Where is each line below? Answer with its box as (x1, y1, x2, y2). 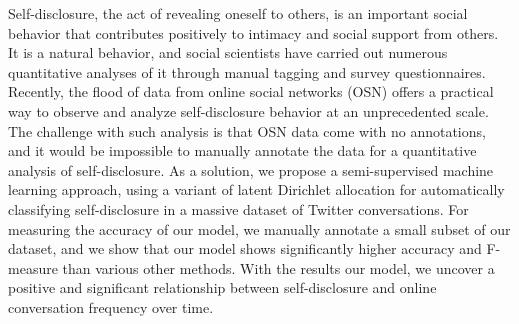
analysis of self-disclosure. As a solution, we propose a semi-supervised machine (8, 159, 494, 180)
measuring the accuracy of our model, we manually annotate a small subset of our (8, 218, 511, 239)
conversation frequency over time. (8, 296, 214, 317)
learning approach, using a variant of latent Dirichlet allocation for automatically (8, 179, 505, 200)
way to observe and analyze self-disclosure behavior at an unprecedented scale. (8, 100, 489, 121)
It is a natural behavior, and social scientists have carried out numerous (8, 42, 448, 63)
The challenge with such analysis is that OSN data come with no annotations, (8, 120, 486, 141)
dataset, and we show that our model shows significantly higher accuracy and (8, 238, 482, 259)
